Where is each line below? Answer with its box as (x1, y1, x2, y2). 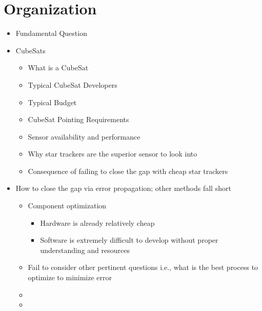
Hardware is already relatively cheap (40, 217, 155, 228)
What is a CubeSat (28, 62, 89, 73)
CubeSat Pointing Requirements (28, 114, 129, 125)
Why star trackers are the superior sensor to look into (28, 148, 197, 159)
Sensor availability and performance (28, 131, 140, 142)
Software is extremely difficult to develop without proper (40, 235, 218, 245)
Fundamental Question (15, 28, 87, 38)
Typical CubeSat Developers (28, 79, 117, 90)
